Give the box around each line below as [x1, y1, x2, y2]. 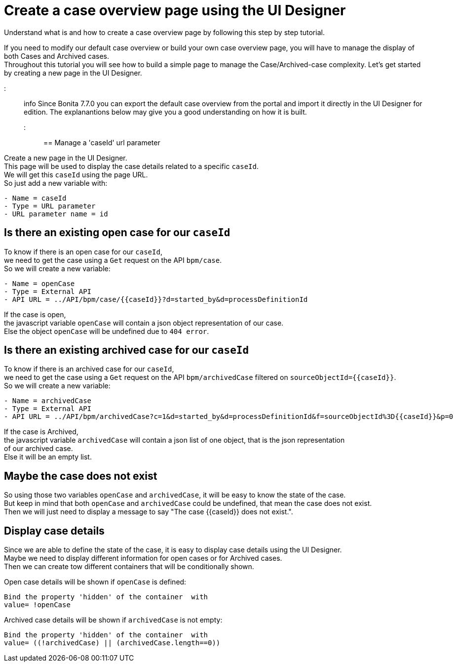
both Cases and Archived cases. [4, 51, 109, 60]
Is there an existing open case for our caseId [4, 226, 230, 239]
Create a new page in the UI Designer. [4, 153, 127, 162]
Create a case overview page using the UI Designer [4, 2, 346, 19]
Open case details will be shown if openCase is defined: [4, 578, 187, 586]
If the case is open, [4, 310, 66, 319]
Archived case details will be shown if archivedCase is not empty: [4, 616, 223, 624]
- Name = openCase [4, 279, 75, 288]
